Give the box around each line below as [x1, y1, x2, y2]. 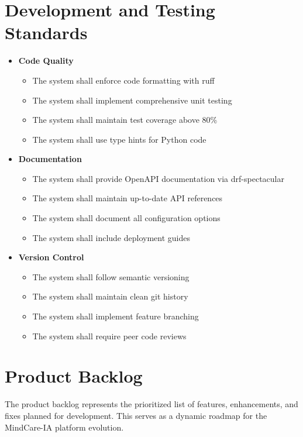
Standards [5, 20, 88, 44]
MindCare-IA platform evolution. [5, 421, 124, 433]
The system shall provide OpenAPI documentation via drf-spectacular [32, 172, 284, 184]
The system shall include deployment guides [32, 231, 190, 243]
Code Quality [18, 54, 74, 67]
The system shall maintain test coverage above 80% [32, 113, 218, 126]
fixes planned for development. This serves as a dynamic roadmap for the [5, 409, 267, 421]
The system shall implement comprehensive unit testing [32, 94, 232, 106]
